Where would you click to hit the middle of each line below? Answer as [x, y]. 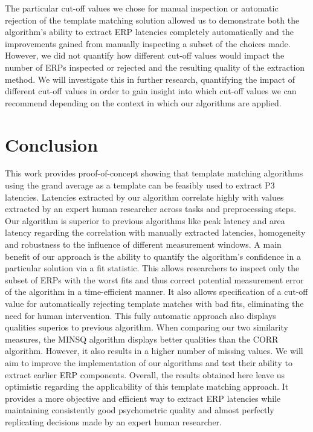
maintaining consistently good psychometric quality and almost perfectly [140, 410]
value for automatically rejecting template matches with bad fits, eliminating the [154, 303]
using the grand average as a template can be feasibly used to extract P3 [140, 185]
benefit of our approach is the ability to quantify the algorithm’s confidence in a [153, 256]
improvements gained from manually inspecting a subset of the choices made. [148, 43]
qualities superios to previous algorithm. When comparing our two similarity [147, 327]
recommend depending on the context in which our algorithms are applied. [143, 102]
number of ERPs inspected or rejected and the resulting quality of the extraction [155, 67]
